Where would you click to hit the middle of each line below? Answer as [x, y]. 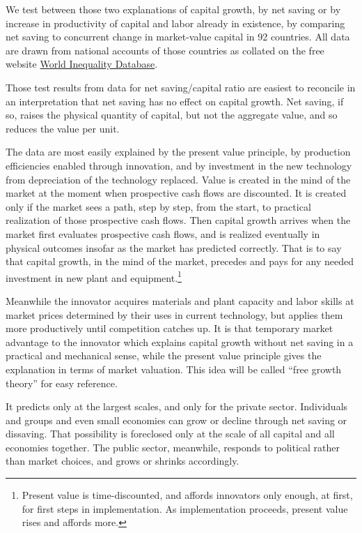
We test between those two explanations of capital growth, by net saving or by [173, 9]
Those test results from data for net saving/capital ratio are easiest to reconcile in [181, 87]
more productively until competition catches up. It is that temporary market [170, 328]
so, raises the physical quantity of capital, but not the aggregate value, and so [172, 115]
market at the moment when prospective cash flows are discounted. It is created [176, 193]
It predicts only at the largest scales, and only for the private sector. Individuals [177, 406]
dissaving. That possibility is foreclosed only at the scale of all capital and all [170, 434]
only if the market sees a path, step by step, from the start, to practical [158, 206]
